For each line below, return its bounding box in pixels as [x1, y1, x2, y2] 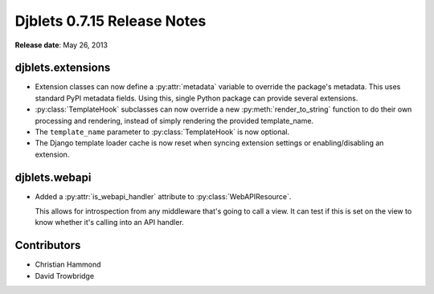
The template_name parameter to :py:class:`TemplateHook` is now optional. [35, 127, 290, 137]
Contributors [14, 239, 81, 252]
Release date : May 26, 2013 [14, 40, 108, 50]
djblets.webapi [14, 170, 92, 184]
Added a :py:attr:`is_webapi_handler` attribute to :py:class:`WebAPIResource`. [35, 191, 292, 201]
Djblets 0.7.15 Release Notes [14, 12, 207, 30]
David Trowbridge [35, 271, 95, 280]
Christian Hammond [35, 259, 101, 269]
